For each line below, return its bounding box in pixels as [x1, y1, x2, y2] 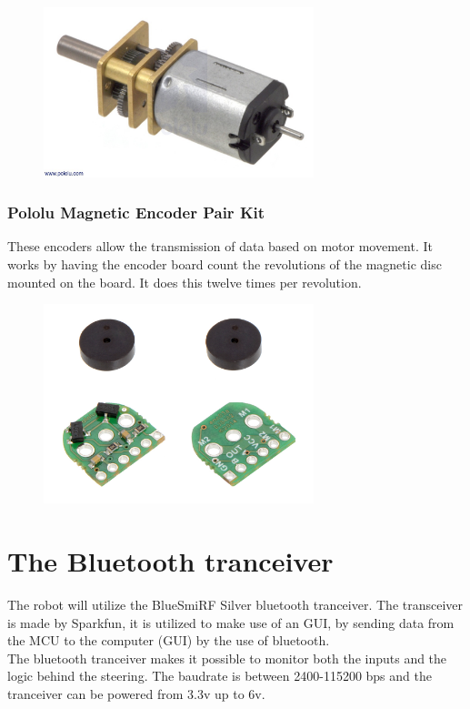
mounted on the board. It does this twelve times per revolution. [7, 272, 362, 291]
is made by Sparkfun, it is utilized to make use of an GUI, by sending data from [7, 613, 455, 632]
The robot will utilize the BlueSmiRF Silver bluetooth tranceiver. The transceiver [7, 595, 464, 614]
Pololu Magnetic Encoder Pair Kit [7, 201, 265, 224]
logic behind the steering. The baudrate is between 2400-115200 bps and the [7, 666, 432, 685]
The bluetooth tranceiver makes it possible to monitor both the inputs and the [7, 648, 447, 667]
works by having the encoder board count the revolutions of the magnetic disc [7, 255, 442, 274]
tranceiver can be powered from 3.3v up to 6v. [7, 684, 265, 704]
